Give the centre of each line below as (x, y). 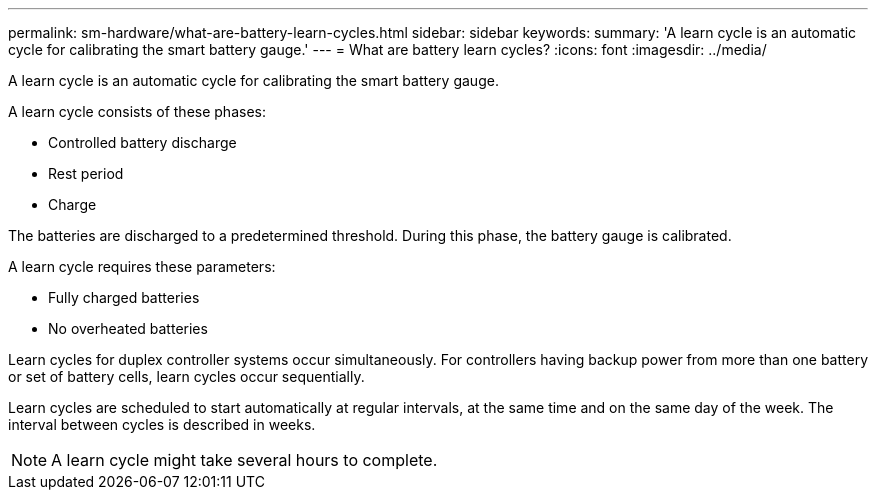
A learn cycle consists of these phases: (137, 111)
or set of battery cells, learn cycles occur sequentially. (186, 376)
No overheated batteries (128, 328)
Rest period (86, 173)
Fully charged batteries (124, 297)
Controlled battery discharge (142, 142)
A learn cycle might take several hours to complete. (244, 460)
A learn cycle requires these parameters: (142, 266)
